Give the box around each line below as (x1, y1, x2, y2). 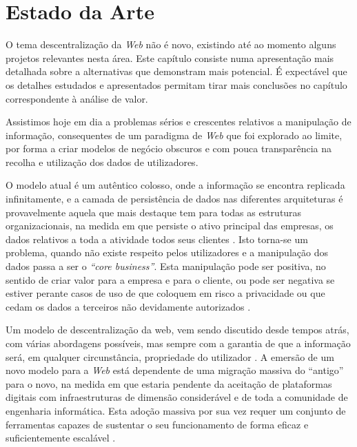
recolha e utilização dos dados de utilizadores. (6, 154, 198, 169)
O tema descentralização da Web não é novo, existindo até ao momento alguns (6, 37, 336, 52)
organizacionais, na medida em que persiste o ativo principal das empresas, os (6, 218, 334, 233)
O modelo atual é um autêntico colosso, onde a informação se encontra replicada (6, 178, 345, 192)
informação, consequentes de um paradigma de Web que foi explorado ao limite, (6, 127, 343, 142)
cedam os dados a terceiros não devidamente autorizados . (6, 299, 251, 313)
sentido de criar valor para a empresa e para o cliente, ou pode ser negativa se (6, 272, 335, 287)
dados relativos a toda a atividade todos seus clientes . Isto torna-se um (6, 231, 308, 246)
